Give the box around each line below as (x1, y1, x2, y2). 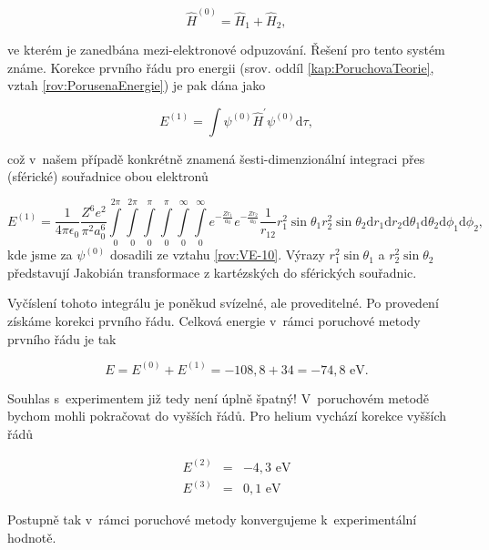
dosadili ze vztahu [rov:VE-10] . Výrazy (109, 245, 325, 264)
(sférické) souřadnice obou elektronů (7, 167, 209, 186)
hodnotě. (7, 527, 56, 546)
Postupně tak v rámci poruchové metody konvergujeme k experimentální (7, 510, 417, 529)
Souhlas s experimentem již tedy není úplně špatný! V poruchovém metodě (7, 388, 430, 407)
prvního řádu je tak (7, 329, 117, 348)
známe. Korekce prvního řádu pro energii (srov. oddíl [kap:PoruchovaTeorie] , (7, 57, 434, 76)
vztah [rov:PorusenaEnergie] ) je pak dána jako (7, 76, 266, 95)
